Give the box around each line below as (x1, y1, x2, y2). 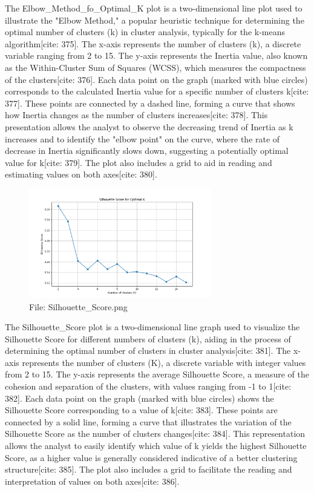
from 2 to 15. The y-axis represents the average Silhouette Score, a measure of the (5, 368, 309, 381)
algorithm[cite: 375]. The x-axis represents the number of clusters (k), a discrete (5, 37, 301, 50)
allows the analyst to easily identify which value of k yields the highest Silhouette (5, 439, 307, 452)
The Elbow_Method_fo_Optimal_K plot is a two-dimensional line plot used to (5, 2, 303, 14)
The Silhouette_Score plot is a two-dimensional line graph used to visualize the (5, 321, 300, 333)
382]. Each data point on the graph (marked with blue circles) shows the (5, 391, 274, 404)
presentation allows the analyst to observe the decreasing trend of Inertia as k (5, 120, 293, 133)
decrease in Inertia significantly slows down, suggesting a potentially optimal (5, 144, 289, 157)
